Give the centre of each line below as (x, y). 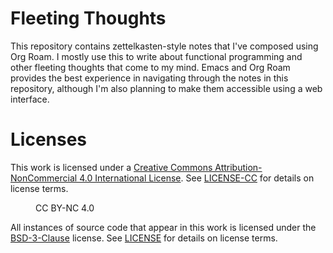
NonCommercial (44, 178)
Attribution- (238, 167)
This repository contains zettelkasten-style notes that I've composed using (164, 46)
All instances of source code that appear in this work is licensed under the (163, 227)
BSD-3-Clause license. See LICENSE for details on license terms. (144, 238)
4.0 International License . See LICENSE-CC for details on (197, 178)
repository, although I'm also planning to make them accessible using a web (166, 88)
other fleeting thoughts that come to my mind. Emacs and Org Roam (150, 67)
